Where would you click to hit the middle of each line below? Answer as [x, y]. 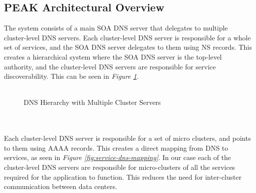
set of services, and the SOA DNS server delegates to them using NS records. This [128, 47]
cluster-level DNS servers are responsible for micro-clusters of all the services [120, 167]
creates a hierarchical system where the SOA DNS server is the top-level [113, 56]
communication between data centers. [61, 186]
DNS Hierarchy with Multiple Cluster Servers [92, 102]
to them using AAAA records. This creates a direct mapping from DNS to [116, 147]
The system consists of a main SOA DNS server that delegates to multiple [116, 28]
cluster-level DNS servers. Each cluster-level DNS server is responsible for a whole [128, 37]
